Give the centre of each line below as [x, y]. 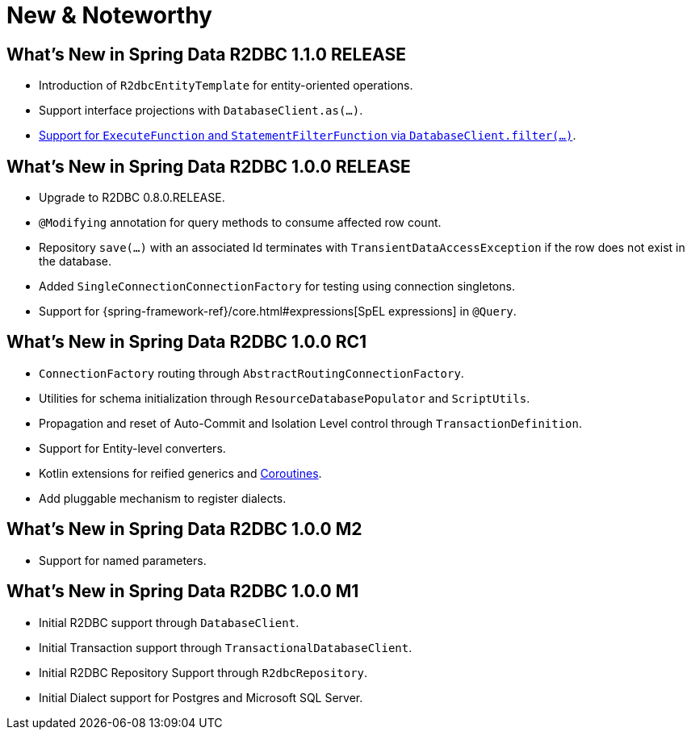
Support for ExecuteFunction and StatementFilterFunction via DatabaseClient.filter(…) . [308, 136]
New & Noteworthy [109, 15]
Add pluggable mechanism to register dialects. [163, 498]
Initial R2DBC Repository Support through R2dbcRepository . [203, 672]
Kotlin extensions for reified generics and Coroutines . [180, 473]
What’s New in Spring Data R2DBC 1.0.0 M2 [184, 529]
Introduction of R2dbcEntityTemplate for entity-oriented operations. [226, 86]
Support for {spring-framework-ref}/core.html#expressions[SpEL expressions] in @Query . [278, 312]
